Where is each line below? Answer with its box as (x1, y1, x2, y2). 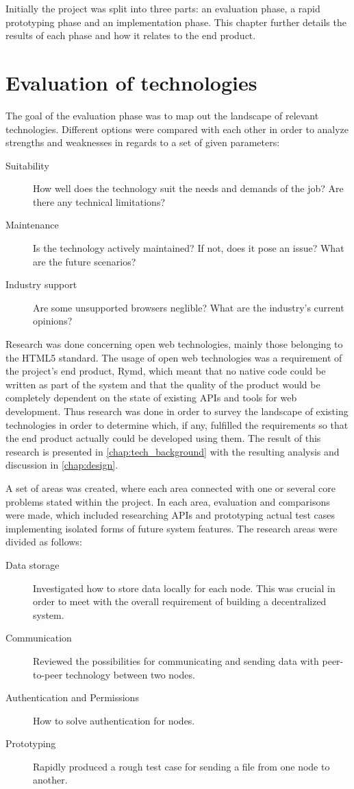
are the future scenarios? (33, 254, 136, 268)
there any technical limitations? (33, 194, 166, 209)
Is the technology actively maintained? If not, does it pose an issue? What (33, 241, 344, 255)
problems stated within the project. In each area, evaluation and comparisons (5, 494, 330, 508)
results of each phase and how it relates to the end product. (5, 28, 256, 43)
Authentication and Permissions (5, 690, 139, 705)
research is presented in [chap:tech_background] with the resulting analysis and (5, 444, 340, 458)
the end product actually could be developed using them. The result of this (5, 431, 321, 445)
